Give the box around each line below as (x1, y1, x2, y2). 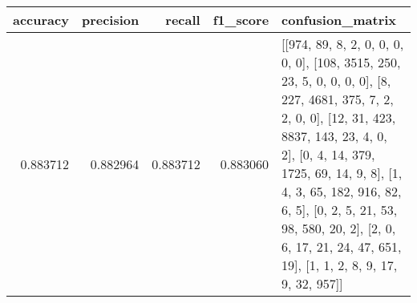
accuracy (13, 10, 69, 29)
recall (165, 10, 200, 29)
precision (81, 10, 140, 29)
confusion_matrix (281, 10, 397, 29)
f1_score (213, 10, 269, 29)
